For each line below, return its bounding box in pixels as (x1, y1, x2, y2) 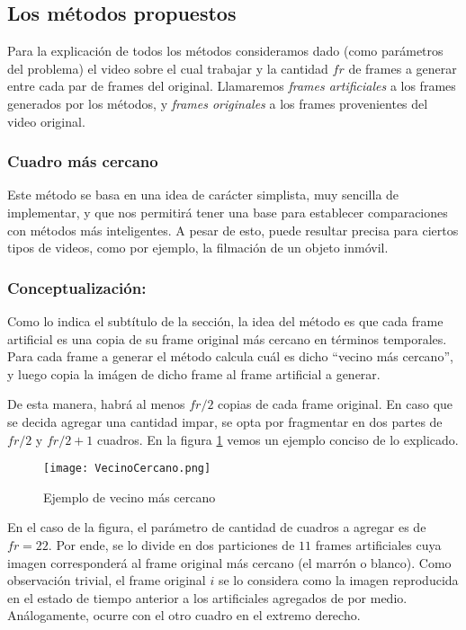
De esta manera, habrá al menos (7, 395, 185, 413)
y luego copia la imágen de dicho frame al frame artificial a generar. (7, 364, 381, 383)
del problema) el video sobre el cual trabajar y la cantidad (7, 58, 328, 77)
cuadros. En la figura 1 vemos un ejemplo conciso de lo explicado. (96, 430, 459, 448)
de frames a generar (348, 58, 457, 77)
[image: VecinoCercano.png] (43, 462, 211, 475)
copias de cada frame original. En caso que (218, 395, 453, 413)
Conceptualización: (7, 276, 147, 298)
